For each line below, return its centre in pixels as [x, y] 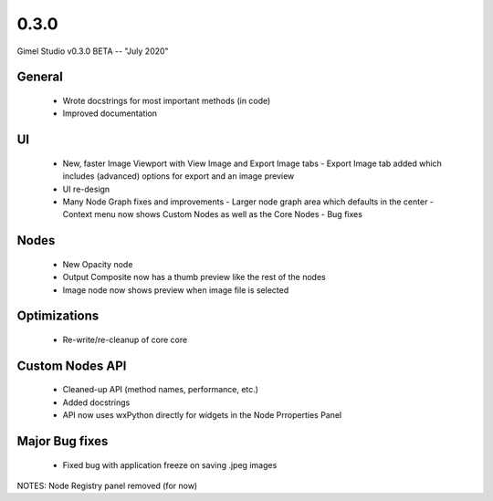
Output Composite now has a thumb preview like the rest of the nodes [194, 277]
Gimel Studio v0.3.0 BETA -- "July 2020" [93, 51]
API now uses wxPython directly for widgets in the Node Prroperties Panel [202, 415]
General [40, 77]
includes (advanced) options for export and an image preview [178, 176]
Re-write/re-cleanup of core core [125, 339]
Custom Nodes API [72, 365]
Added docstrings [96, 402]
